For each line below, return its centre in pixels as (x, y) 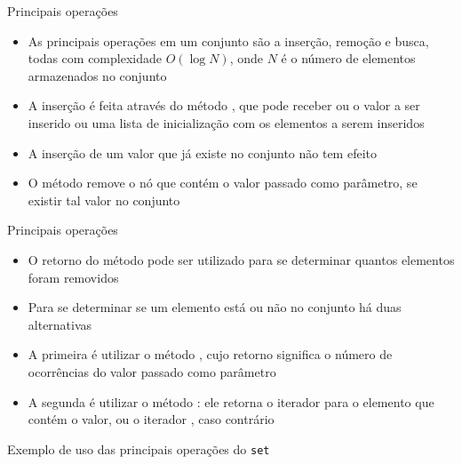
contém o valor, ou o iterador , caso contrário (151, 419)
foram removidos (73, 277)
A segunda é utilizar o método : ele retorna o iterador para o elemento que (231, 401)
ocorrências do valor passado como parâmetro (152, 371)
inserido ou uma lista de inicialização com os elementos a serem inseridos (226, 122)
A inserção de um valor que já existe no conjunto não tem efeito (202, 152)
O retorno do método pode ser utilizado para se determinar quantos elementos (241, 259)
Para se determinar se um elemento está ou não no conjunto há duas (215, 307)
